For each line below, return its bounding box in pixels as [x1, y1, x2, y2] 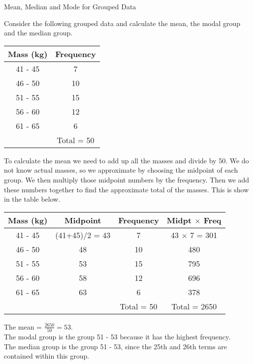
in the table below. [4, 194, 61, 204]
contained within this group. [4, 351, 90, 361]
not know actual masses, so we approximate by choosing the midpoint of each [4, 165, 238, 175]
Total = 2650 [171, 300, 217, 312]
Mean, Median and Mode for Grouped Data [4, 1, 136, 11]
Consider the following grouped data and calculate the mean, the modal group [4, 18, 241, 28]
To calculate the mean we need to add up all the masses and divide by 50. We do [4, 155, 249, 165]
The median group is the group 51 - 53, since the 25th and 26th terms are [4, 341, 227, 351]
